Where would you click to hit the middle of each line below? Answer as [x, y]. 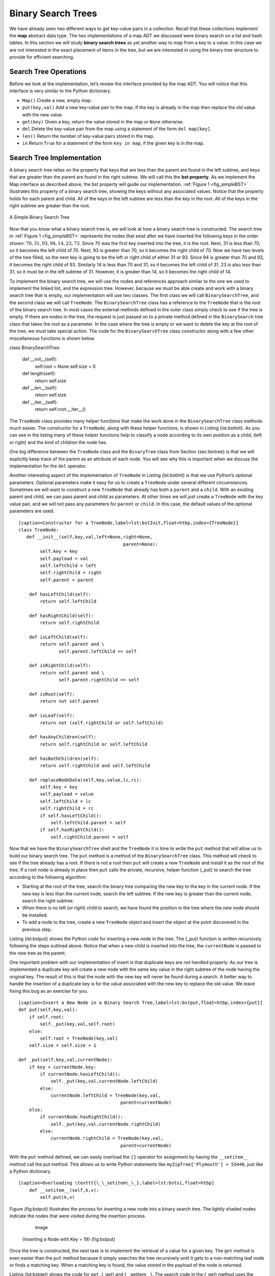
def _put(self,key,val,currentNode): [66, 1060]
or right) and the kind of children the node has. [58, 442]
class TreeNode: [39, 530]
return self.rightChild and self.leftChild [95, 765]
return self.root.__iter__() [60, 409]
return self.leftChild [68, 601]
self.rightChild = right [71, 573]
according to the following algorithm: [48, 877]
